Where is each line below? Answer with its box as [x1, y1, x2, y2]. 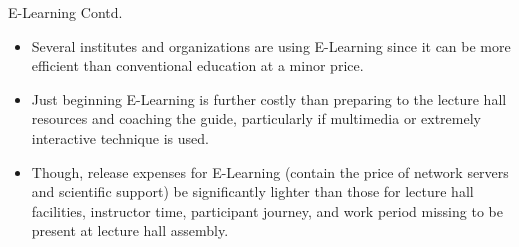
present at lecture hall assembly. [31, 220, 229, 241]
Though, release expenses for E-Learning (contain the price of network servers [31, 161, 509, 182]
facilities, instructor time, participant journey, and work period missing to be [31, 200, 503, 221]
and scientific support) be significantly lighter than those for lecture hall [31, 181, 474, 202]
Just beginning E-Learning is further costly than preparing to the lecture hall [31, 88, 507, 109]
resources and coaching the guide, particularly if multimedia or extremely [31, 108, 481, 129]
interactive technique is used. [31, 127, 209, 148]
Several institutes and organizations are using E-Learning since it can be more [31, 35, 511, 56]
